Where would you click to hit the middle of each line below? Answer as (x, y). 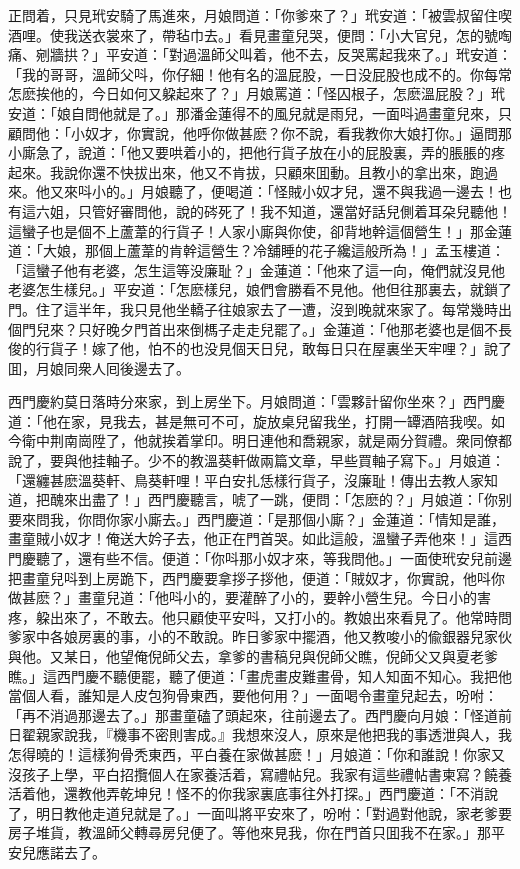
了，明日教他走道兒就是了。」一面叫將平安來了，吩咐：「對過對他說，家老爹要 (260, 812)
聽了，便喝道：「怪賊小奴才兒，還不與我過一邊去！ (333, 191)
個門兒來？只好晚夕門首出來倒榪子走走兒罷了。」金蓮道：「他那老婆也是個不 (253, 328)
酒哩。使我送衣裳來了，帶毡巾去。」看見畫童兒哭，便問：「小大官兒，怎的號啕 (260, 34)
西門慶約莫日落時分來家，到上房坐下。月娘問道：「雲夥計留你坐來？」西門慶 (256, 401)
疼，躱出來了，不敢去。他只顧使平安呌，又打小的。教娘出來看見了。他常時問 (260, 616)
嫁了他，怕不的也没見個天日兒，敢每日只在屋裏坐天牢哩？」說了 (301, 348)
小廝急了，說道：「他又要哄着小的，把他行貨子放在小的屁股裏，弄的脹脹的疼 (256, 152)
